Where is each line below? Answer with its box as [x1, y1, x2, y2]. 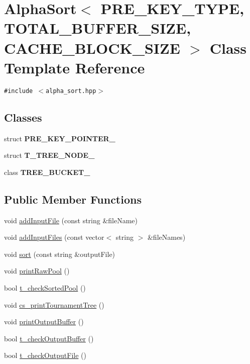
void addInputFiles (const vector [4, 232, 104, 242]
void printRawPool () [4, 265, 70, 276]
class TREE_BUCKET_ [4, 166, 90, 177]
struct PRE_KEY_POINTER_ [4, 133, 115, 143]
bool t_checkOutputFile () [4, 350, 86, 360]
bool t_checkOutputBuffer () [4, 333, 94, 343]
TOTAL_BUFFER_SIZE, [4, 18, 191, 38]
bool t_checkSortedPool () [4, 282, 86, 293]
